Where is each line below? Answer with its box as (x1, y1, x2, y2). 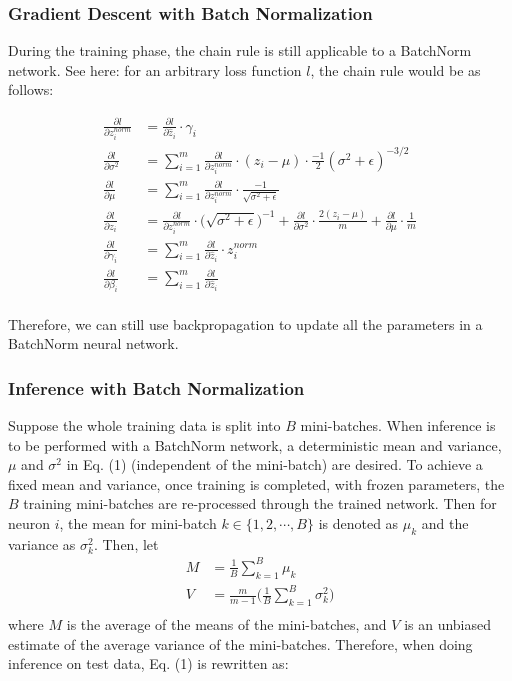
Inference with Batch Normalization (8, 375, 305, 400)
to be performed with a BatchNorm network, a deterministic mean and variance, (8, 434, 502, 455)
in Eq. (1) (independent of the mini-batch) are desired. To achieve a (66, 454, 483, 475)
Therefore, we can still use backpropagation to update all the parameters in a (8, 313, 483, 334)
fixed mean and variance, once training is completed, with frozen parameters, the (8, 473, 505, 494)
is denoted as (318, 513, 399, 534)
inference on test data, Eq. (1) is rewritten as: (8, 653, 289, 674)
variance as (8, 533, 76, 554)
